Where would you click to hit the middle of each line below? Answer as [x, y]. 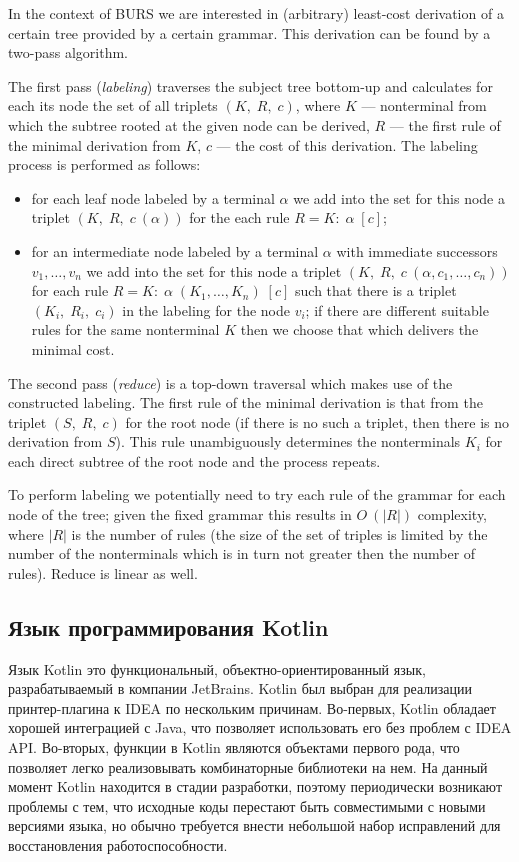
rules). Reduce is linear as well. [103, 572]
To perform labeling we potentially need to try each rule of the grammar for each [257, 494]
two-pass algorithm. [68, 52]
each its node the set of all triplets [113, 105]
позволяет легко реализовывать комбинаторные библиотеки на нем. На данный [248, 766]
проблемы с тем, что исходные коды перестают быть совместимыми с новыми [247, 805]
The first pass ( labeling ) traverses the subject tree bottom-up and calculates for [250, 85]
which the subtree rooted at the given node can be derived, [189, 124]
